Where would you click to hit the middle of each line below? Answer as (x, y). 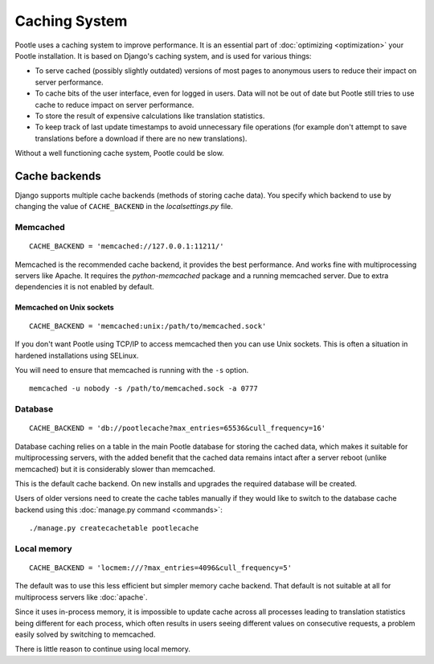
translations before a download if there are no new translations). (141, 138)
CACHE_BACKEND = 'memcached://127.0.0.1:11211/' (127, 246)
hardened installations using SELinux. (77, 355)
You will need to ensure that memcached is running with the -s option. (132, 371)
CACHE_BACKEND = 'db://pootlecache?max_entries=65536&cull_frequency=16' (178, 428)
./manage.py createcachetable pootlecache (114, 528)
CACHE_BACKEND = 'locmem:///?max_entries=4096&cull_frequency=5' (161, 568)
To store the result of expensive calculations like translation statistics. (150, 116)
